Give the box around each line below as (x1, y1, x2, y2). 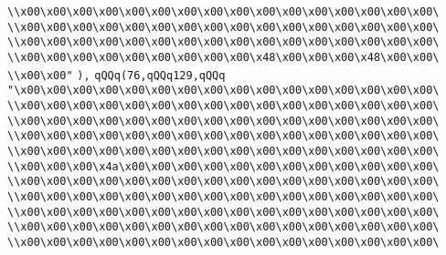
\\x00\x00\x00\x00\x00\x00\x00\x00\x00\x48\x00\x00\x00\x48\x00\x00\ (7, 50, 440, 64)
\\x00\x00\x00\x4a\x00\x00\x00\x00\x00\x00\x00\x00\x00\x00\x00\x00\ (7, 159, 440, 173)
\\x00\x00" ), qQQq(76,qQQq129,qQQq (7, 68, 226, 82)
